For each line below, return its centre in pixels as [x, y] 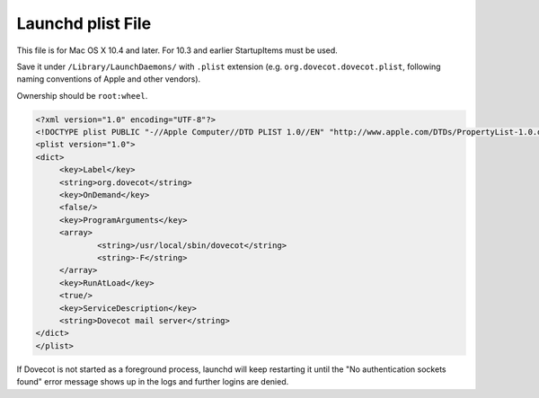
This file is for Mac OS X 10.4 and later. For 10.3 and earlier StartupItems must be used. [177, 50]
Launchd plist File [84, 23]
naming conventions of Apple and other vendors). [109, 79]
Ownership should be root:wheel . [82, 95]
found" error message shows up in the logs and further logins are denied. [153, 382]
